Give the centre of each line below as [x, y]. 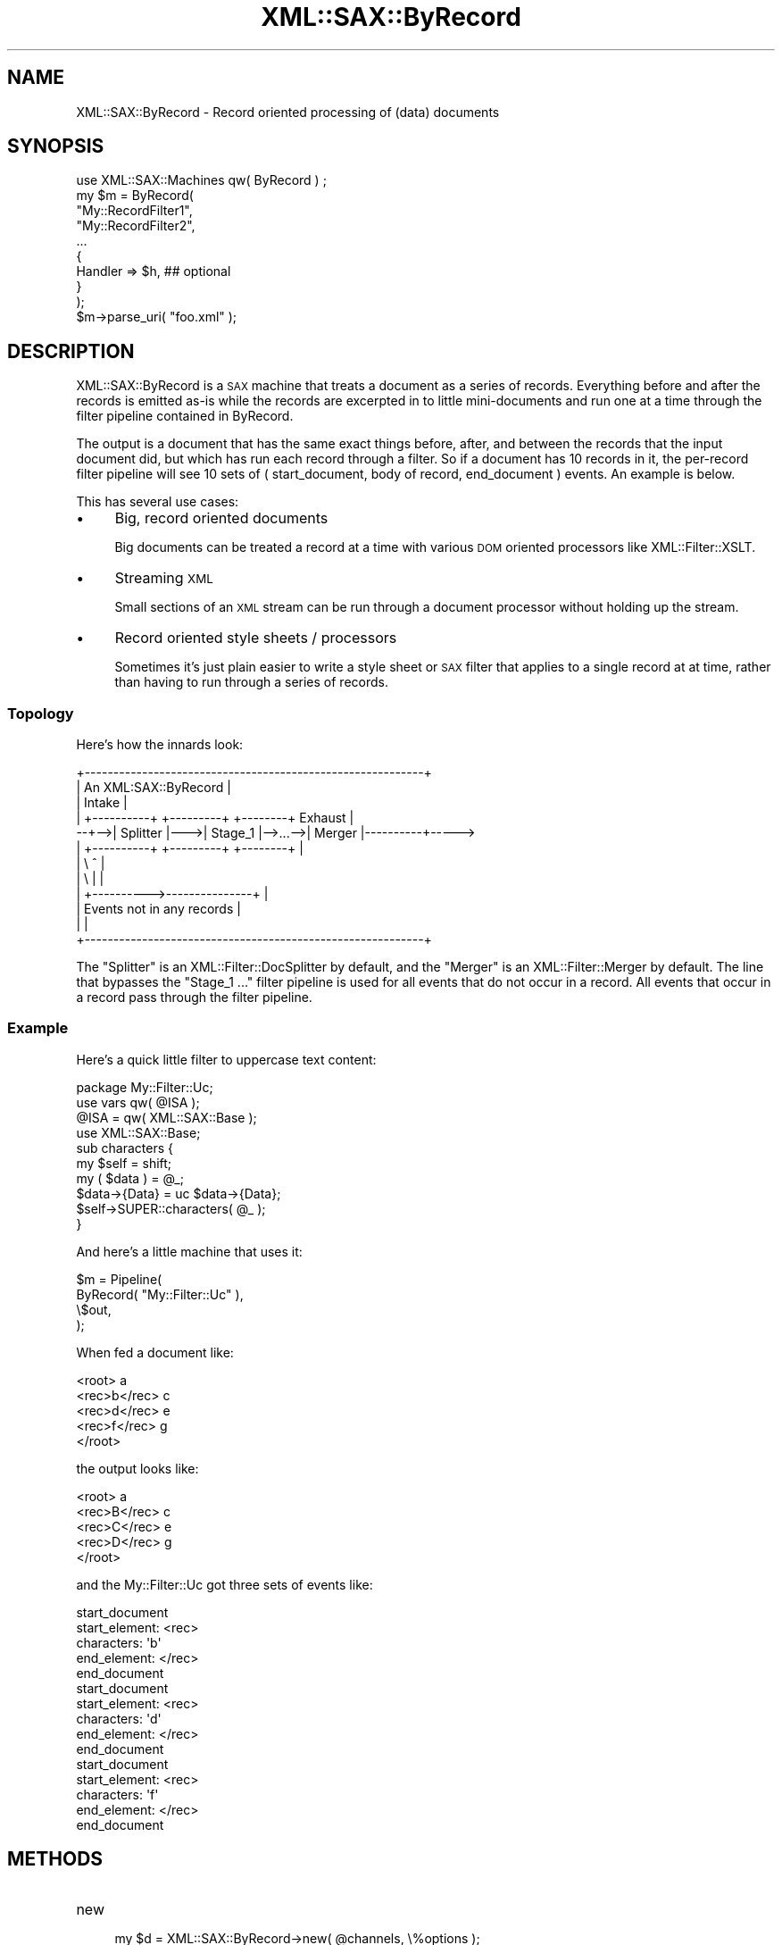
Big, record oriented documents [221, 518]
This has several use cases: [158, 502]
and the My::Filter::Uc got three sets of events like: [225, 1584]
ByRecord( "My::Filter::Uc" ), [160, 1294]
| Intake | [102, 803]
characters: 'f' [117, 1794]
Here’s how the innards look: [160, 745]
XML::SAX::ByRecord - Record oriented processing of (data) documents [288, 112]
